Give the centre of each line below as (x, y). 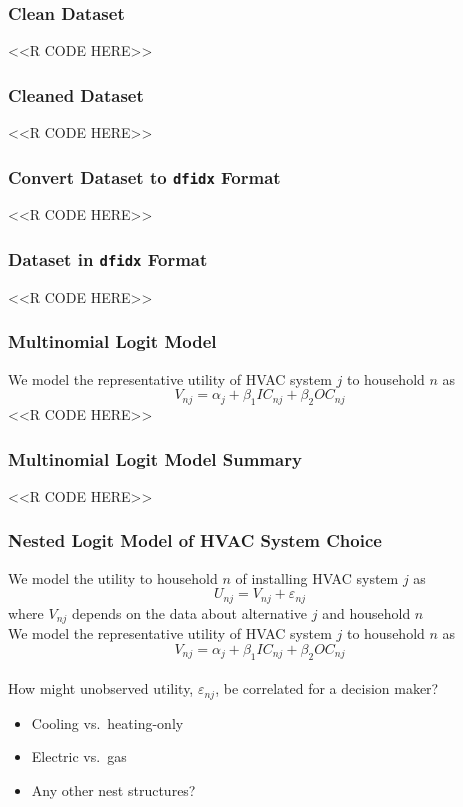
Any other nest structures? (113, 789)
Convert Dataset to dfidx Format (144, 176)
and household (366, 612)
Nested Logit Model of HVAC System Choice (195, 540)
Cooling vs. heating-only (107, 722)
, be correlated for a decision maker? (327, 688)
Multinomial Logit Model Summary (155, 458)
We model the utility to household (113, 577)
